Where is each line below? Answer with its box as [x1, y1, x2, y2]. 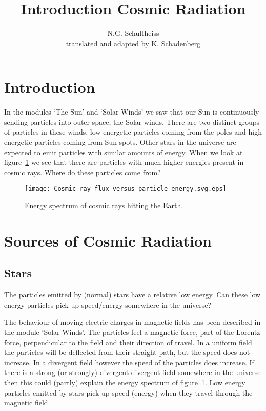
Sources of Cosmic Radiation [4, 230, 212, 251]
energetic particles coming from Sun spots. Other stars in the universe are [4, 137, 236, 147]
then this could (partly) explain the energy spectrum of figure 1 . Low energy [4, 377, 245, 387]
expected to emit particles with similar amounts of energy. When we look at [4, 146, 243, 157]
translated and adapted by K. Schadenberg [66, 38, 201, 48]
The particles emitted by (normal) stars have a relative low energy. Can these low [4, 289, 261, 300]
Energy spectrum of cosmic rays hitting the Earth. [25, 200, 183, 211]
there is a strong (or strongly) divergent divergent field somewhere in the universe [4, 367, 261, 378]
